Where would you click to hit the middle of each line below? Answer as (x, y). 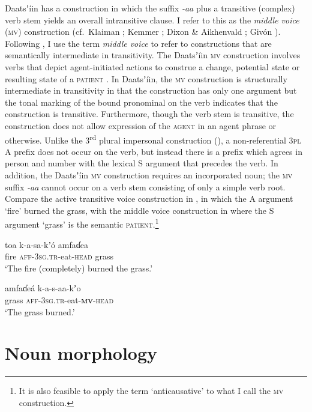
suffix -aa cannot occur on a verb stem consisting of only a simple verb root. (145, 186)
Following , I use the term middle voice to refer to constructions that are (138, 43)
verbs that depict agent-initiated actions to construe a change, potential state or (152, 66)
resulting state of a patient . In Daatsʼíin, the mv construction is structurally (146, 78)
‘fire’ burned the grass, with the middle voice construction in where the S (139, 210)
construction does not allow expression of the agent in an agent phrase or (141, 125)
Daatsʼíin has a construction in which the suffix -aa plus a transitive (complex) (150, 8)
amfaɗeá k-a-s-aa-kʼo (43, 288)
